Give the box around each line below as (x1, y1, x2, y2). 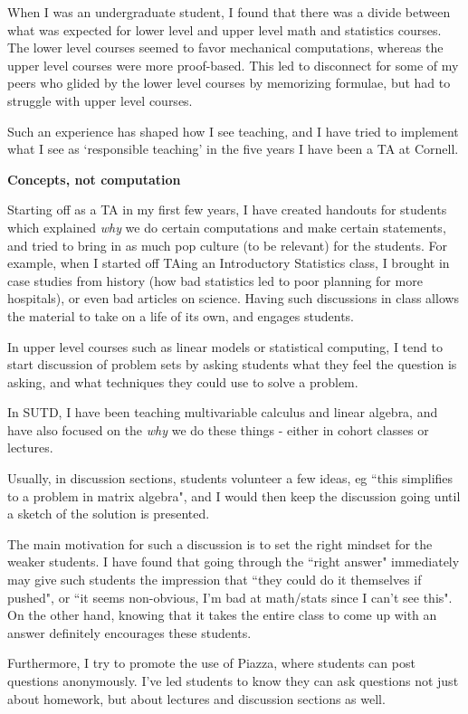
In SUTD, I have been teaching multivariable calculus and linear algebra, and (7, 403, 438, 422)
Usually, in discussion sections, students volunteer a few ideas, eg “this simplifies (7, 469, 454, 488)
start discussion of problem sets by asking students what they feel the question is (7, 355, 457, 374)
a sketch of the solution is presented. (7, 504, 210, 523)
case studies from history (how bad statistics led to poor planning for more (7, 271, 423, 290)
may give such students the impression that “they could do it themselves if (7, 570, 422, 589)
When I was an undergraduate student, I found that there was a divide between (7, 3, 451, 21)
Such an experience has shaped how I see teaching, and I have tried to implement (7, 121, 459, 140)
